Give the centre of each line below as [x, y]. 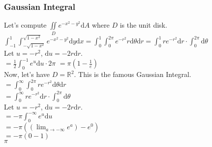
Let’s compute [25, 25]
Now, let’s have [27, 74]
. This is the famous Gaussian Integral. [133, 74]
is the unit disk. [143, 25]
